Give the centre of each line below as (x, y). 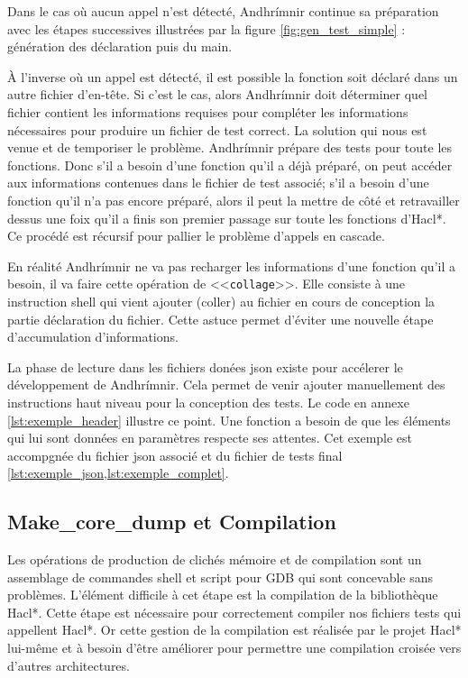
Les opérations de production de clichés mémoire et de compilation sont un (215, 559)
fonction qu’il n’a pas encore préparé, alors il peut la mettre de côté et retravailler (234, 200)
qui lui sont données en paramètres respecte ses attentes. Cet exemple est (210, 438)
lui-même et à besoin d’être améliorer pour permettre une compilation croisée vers (234, 648)
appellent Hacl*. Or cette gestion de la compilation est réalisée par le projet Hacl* (234, 630)
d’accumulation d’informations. (93, 337)
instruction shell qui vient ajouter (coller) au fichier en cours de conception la (221, 301)
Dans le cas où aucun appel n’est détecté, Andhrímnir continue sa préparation (223, 11)
